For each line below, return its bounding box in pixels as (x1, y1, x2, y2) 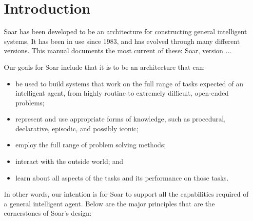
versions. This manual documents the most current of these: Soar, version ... (4, 45, 232, 56)
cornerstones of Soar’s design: (4, 208, 92, 218)
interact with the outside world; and (15, 156, 123, 166)
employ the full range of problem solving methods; (15, 140, 166, 150)
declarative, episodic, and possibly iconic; (15, 123, 138, 133)
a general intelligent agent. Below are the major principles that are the (4, 198, 215, 208)
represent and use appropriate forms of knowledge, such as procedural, (15, 114, 226, 124)
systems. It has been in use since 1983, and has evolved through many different (4, 36, 240, 46)
